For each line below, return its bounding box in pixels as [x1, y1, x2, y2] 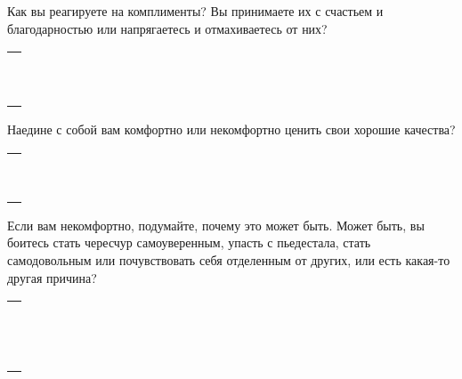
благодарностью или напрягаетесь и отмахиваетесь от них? [7, 19, 328, 37]
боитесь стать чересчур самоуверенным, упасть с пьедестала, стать [7, 233, 371, 252]
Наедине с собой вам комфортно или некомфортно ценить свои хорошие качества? [7, 120, 456, 139]
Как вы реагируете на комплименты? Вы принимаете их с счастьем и [7, 2, 384, 20]
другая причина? [7, 268, 97, 286]
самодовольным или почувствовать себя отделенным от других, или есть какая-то [7, 250, 450, 269]
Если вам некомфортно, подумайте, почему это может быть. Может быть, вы [7, 215, 425, 234]
